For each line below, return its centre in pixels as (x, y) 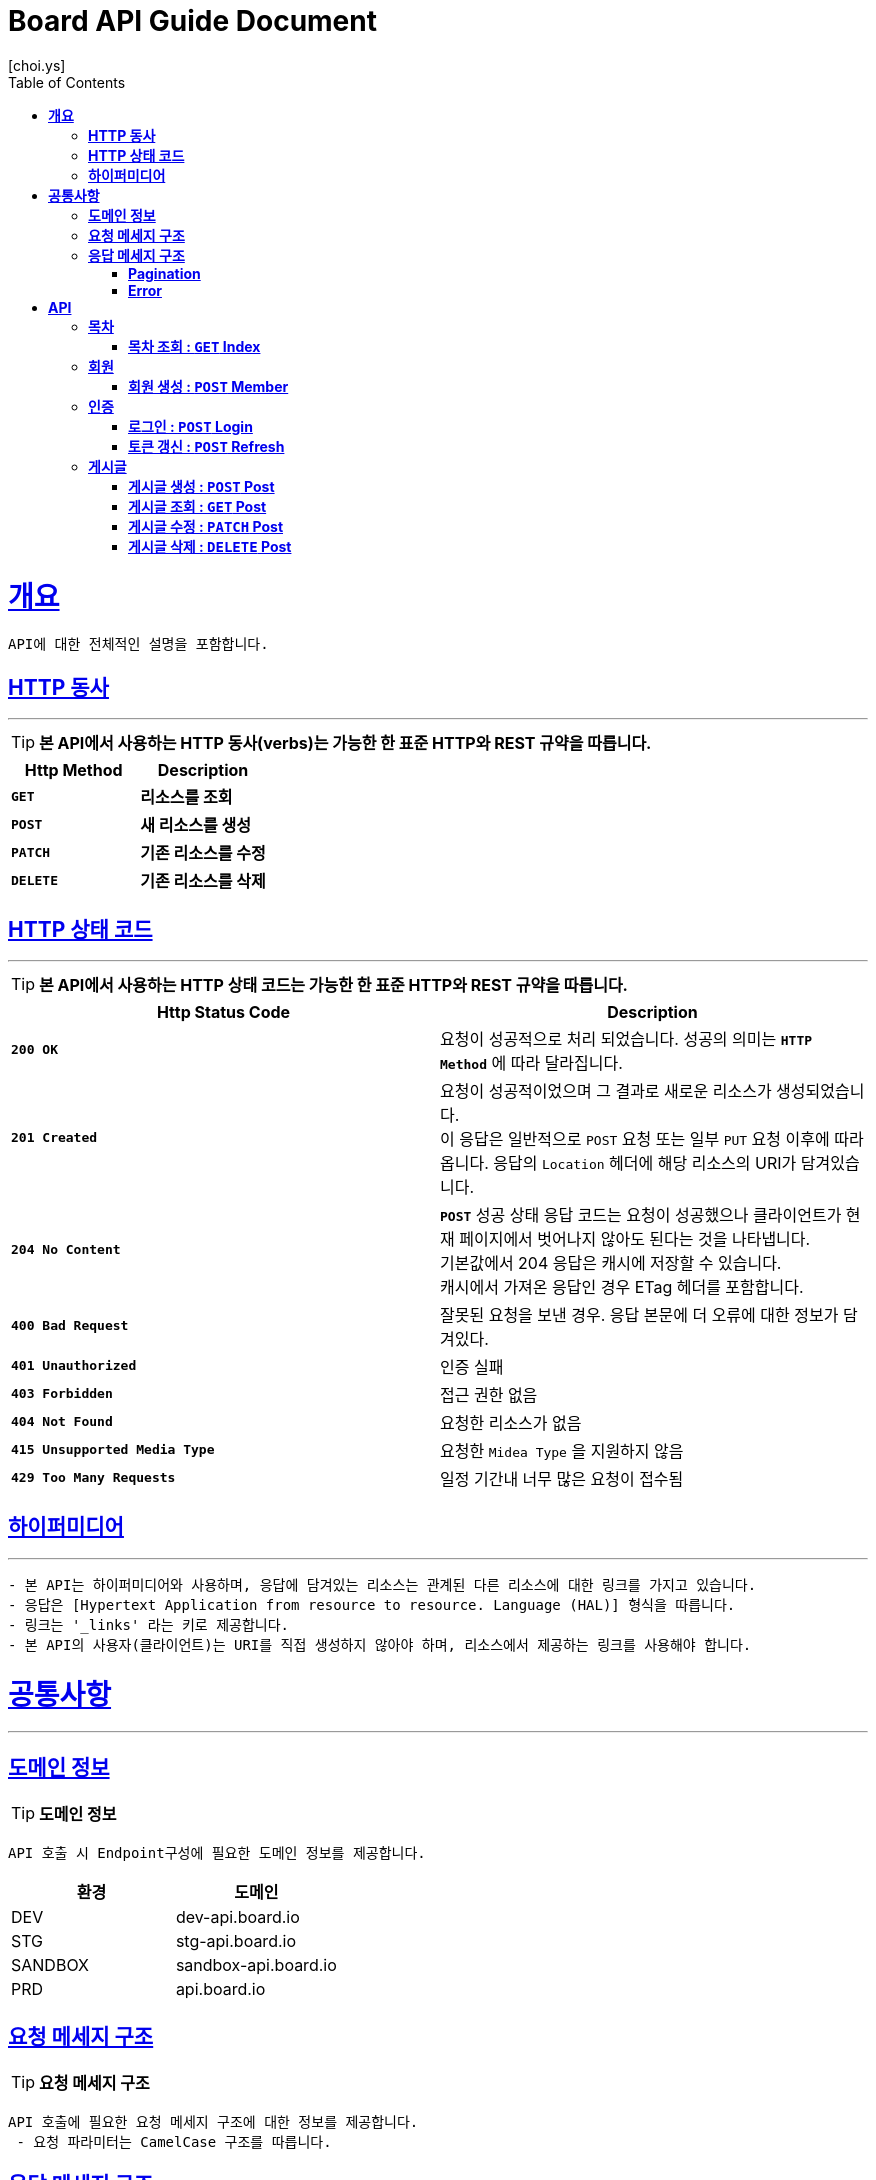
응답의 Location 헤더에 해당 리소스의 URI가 (645, 1162)
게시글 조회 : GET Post (197, 506)
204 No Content (66, 1250)
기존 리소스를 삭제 (203, 881)
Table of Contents (67, 82)
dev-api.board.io (237, 1917)
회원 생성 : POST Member (208, 386)
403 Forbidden (62, 1394)
